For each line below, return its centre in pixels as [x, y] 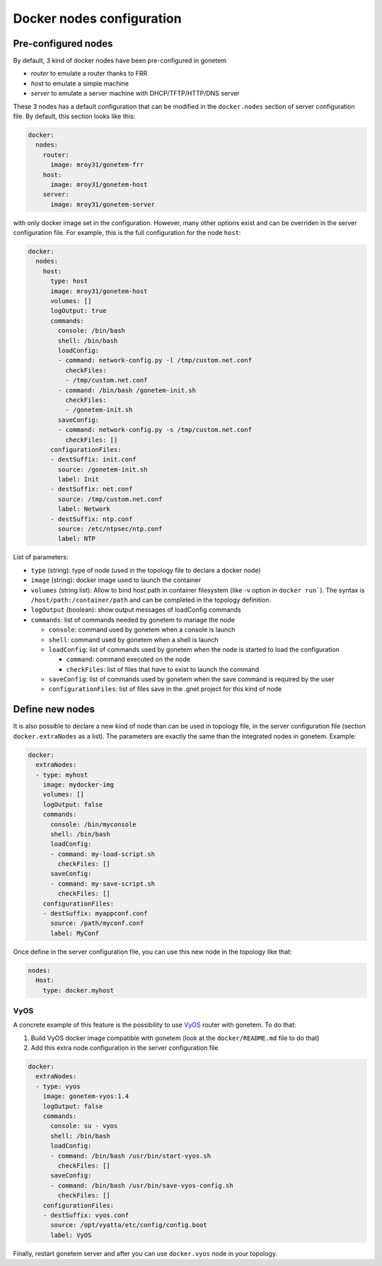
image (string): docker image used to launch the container [116, 580]
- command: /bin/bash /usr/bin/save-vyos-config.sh [142, 1185]
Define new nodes [54, 709]
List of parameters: [41, 557]
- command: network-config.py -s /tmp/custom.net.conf [155, 430]
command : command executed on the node [128, 659]
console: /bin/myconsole [94, 824]
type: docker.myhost [79, 990]
